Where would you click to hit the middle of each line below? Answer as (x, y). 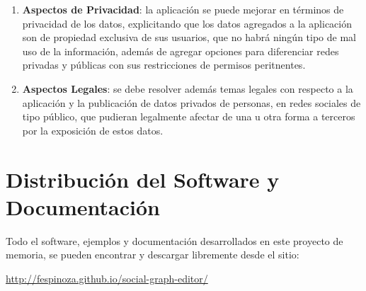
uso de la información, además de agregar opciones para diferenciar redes (181, 51)
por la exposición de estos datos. (93, 130)
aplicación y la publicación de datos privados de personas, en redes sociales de (191, 102)
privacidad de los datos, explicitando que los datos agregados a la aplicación (187, 23)
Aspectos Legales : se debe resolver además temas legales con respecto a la (188, 88)
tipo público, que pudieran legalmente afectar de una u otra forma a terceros (189, 116)
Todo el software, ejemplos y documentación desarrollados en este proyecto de (175, 240)
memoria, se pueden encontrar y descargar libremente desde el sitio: (153, 255)
